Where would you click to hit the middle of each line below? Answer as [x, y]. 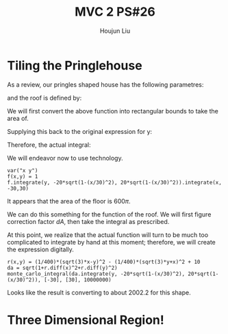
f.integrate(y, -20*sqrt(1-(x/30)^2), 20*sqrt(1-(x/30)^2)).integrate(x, [115, 182]
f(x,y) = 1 [23, 176]
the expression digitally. [40, 249]
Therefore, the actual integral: [49, 145]
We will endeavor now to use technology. [65, 158]
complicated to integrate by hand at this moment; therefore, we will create [111, 242]
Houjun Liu [115, 31]
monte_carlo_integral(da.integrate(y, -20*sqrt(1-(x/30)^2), [96, 274]
